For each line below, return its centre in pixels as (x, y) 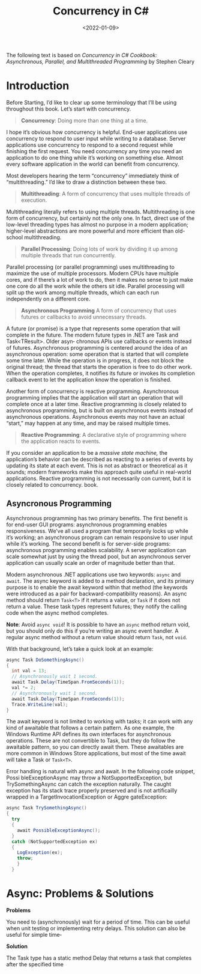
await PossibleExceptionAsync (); (59, 830)
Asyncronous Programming (59, 504)
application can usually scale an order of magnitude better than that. (91, 562)
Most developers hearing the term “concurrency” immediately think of (93, 175)
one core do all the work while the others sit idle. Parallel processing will (95, 286)
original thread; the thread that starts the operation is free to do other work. (99, 367)
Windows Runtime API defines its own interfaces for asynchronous (89, 734)
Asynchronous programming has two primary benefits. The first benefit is (97, 518)
